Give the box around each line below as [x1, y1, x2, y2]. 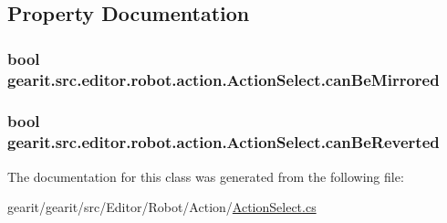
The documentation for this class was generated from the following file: [7, 166, 404, 186]
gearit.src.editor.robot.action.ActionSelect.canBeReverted [7, 131, 440, 154]
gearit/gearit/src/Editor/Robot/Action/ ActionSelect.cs [7, 197, 317, 217]
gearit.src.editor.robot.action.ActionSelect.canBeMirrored [7, 68, 440, 90]
